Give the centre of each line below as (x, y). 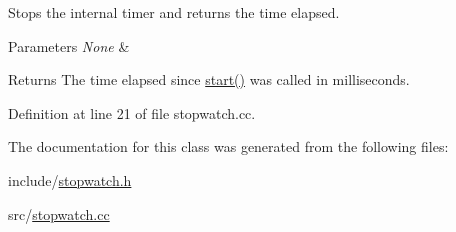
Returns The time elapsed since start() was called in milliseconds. (209, 79)
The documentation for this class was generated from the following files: (228, 146)
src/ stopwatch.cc (59, 213)
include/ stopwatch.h (70, 179)
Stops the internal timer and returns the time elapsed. (174, 12)
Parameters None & (69, 45)
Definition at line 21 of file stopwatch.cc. (132, 112)
